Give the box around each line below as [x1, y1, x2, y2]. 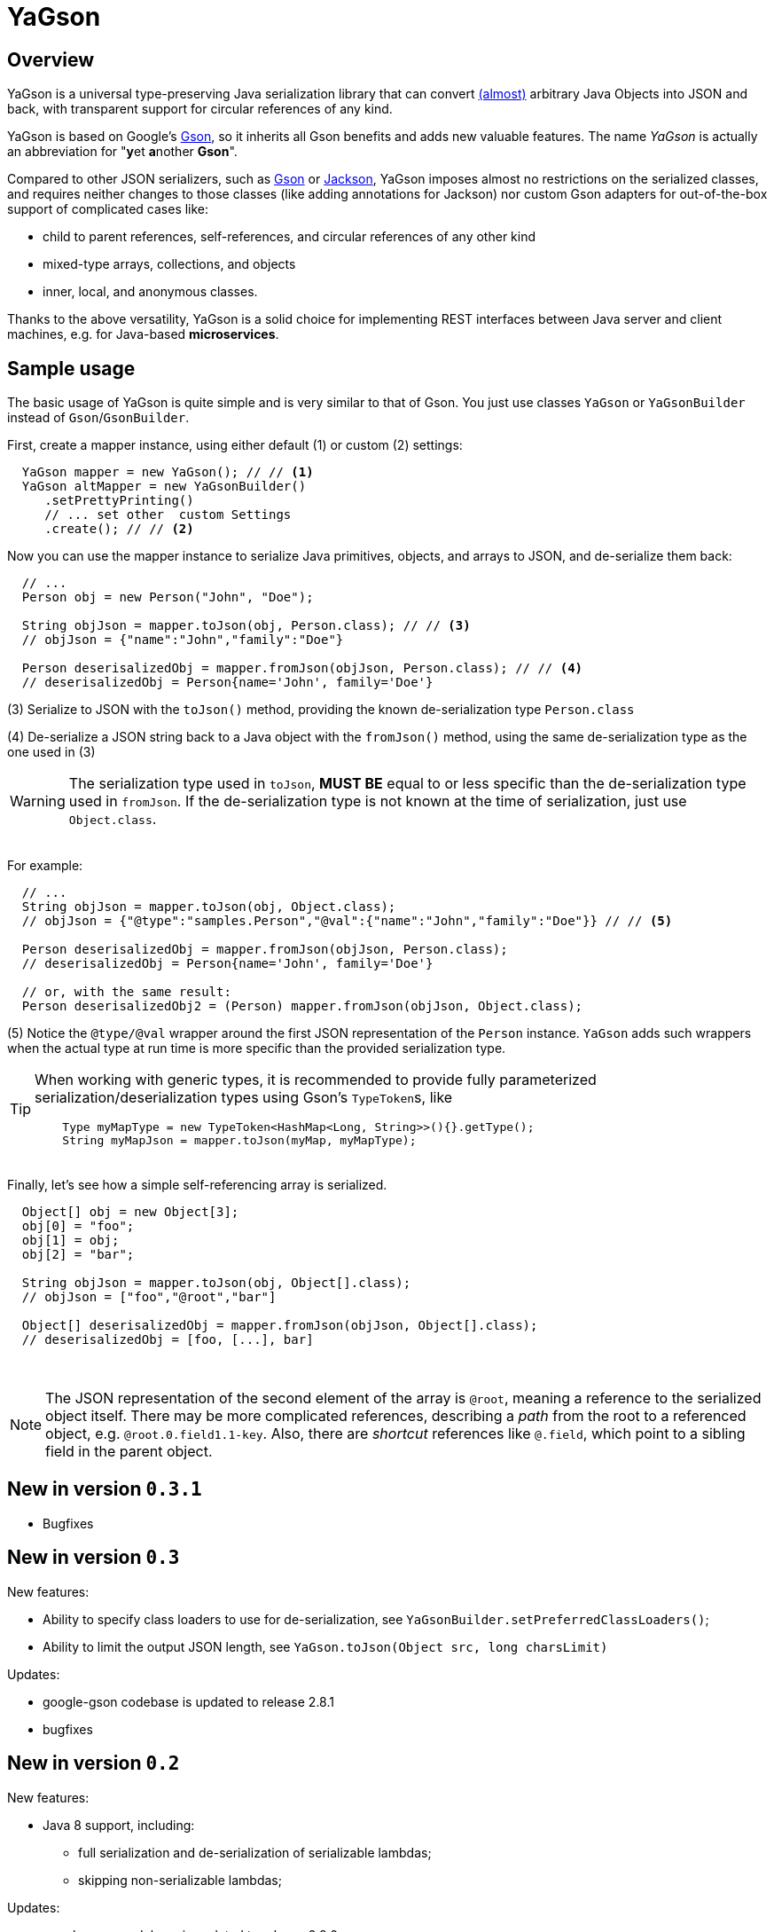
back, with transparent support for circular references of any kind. [7, 101, 393, 117]
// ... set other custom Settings [44, 507, 292, 522]
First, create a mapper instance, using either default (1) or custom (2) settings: [7, 437, 463, 453]
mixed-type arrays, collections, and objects [43, 256, 296, 272]
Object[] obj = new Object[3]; [21, 1205, 239, 1220]
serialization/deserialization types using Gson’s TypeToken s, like [35, 1088, 453, 1107]
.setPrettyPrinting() [44, 493, 194, 508]
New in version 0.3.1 [7, 1478, 202, 1501]
